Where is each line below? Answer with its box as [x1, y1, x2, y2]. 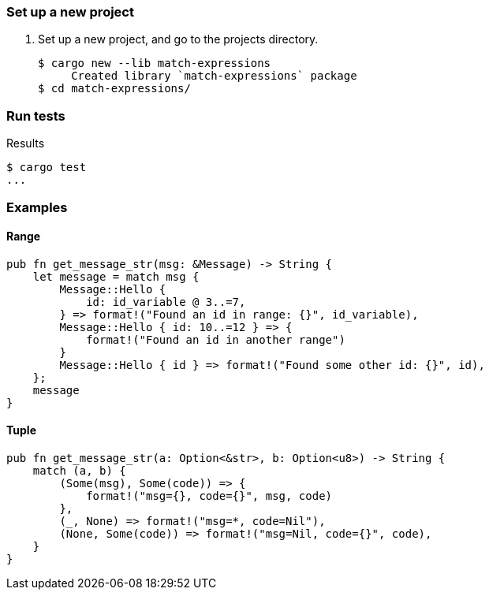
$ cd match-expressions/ [38, 82, 191, 95]
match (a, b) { [32, 464, 126, 477]
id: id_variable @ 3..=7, [86, 295, 246, 308]
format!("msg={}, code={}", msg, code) [86, 489, 333, 502]
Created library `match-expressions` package [71, 69, 357, 83]
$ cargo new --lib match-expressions [38, 57, 271, 70]
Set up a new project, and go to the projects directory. [38, 32, 319, 47]
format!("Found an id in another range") [86, 333, 345, 346]
